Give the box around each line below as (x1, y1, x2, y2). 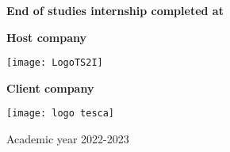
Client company (6, 79, 94, 96)
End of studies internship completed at (6, 2, 224, 18)
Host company (6, 28, 87, 45)
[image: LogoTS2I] (6, 57, 103, 69)
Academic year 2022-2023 (6, 131, 129, 147)
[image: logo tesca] (6, 108, 115, 120)
